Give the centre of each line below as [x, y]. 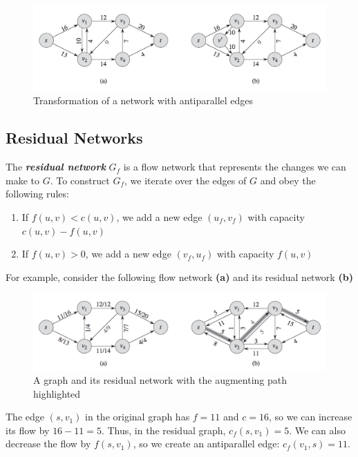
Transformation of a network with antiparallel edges [143, 100]
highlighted [57, 393]
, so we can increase [310, 417]
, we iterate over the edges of [186, 180]
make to [22, 180]
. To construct [80, 180]
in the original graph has [138, 417]
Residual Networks [74, 138]
